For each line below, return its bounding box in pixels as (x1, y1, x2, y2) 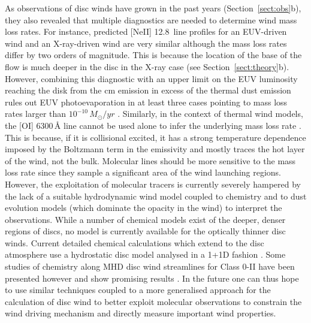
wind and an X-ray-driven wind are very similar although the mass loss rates (5, 37, 287, 49)
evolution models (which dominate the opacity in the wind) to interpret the (5, 201, 282, 214)
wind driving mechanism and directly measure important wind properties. (5, 307, 276, 319)
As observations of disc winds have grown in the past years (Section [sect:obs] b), (5, 2, 301, 14)
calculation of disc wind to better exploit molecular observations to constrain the (5, 295, 302, 307)
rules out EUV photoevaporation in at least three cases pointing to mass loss (5, 95, 288, 108)
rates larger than (5, 107, 67, 120)
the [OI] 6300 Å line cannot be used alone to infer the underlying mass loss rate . (5, 119, 301, 131)
